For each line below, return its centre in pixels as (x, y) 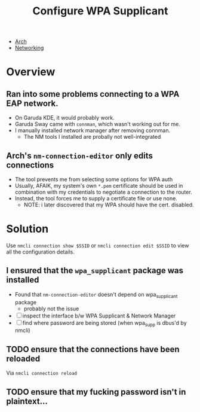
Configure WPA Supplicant (100, 11)
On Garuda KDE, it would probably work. (64, 118)
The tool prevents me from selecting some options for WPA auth (94, 179)
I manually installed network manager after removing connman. (93, 130)
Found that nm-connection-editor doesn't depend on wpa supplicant (96, 295)
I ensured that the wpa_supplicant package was (95, 271)
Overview (31, 72)
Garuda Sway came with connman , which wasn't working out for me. (98, 124)
